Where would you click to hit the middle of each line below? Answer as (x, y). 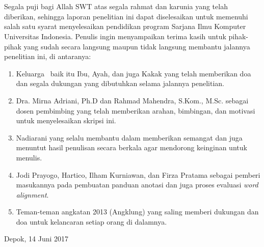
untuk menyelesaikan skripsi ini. (66, 120)
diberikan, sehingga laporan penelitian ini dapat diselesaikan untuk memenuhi (126, 16)
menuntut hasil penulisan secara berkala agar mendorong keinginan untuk (131, 147)
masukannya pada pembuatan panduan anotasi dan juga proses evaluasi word (137, 185)
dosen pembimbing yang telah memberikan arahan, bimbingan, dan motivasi (136, 110)
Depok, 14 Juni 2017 (36, 239)
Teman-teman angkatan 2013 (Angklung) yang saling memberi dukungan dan (137, 212)
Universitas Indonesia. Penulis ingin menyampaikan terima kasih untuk (115, 36)
